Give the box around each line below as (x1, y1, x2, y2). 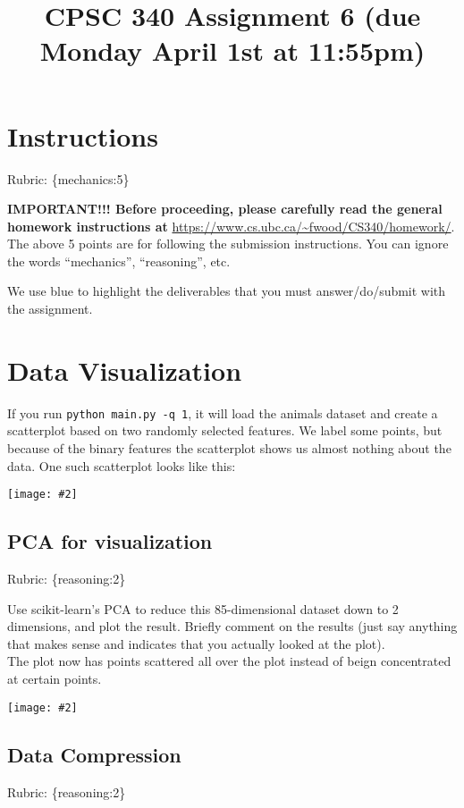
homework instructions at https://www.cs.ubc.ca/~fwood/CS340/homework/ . (7, 216, 455, 235)
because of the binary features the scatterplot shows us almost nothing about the (7, 439, 451, 458)
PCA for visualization (7, 527, 213, 555)
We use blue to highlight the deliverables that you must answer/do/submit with (7, 282, 446, 300)
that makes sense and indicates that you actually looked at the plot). (7, 634, 385, 652)
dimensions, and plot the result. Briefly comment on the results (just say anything (7, 617, 458, 635)
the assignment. (7, 299, 93, 318)
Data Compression (7, 740, 181, 768)
